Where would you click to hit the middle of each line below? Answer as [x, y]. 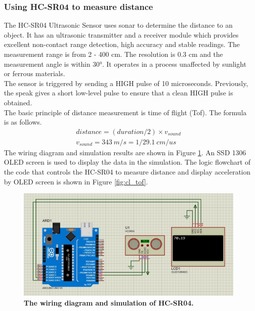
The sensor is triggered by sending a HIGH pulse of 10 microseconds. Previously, [126, 83]
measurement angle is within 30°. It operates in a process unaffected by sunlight [125, 64]
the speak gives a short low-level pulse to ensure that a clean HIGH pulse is [119, 93]
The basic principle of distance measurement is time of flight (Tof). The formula [125, 112]
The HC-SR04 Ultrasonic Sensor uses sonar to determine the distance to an [118, 25]
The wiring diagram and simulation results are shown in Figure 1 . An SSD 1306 [125, 152]
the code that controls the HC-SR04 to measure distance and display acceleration [127, 172]
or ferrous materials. [35, 73]
